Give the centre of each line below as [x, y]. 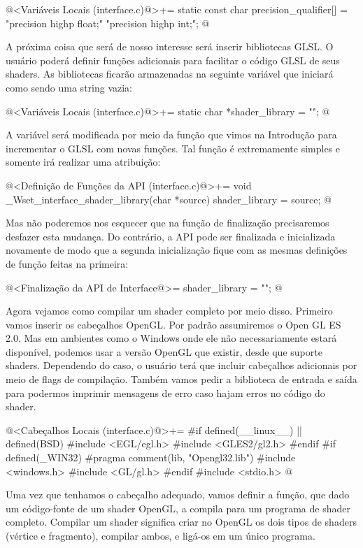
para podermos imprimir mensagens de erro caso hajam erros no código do [165, 392]
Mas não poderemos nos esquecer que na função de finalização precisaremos [168, 223]
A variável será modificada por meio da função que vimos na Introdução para [171, 135]
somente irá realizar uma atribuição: [83, 162]
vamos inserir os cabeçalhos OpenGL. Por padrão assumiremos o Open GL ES [173, 324]
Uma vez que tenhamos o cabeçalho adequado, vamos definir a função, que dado [178, 495]
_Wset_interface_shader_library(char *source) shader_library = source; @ [169, 199]
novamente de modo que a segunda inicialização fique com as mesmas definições [177, 250]
